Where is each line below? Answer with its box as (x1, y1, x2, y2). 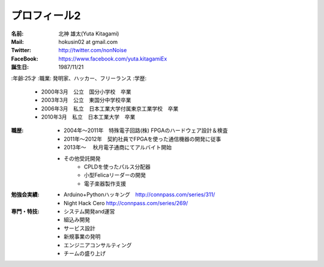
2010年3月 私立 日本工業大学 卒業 (41, 113, 136, 121)
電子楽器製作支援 (84, 180, 126, 187)
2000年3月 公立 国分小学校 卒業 (41, 88, 131, 95)
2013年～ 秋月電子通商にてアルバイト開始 (64, 144, 172, 151)
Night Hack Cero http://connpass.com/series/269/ (64, 199, 188, 206)
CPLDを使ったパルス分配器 (84, 163, 151, 170)
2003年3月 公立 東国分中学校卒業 (41, 97, 131, 104)
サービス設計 (64, 224, 95, 232)
